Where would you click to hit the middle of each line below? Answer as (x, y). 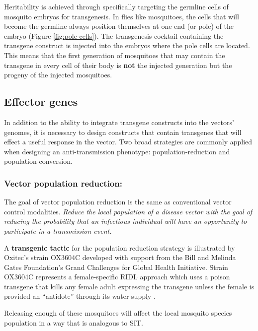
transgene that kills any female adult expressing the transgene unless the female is (129, 286)
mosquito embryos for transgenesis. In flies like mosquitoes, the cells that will (122, 16)
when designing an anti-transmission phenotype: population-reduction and (117, 151)
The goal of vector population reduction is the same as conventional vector (118, 202)
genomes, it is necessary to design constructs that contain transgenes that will (123, 132)
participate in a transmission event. (58, 231)
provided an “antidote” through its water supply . (80, 296)
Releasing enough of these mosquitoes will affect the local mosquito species (118, 313)
